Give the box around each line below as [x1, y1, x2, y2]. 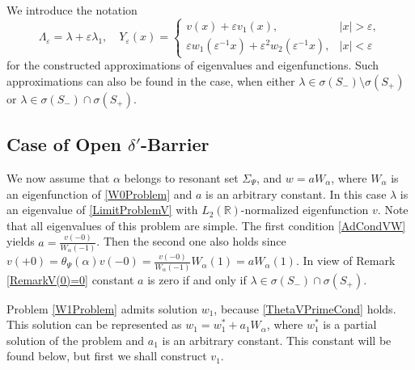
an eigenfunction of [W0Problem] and [6, 185, 193, 202]
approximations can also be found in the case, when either [6, 72, 295, 89]
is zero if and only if [147, 271, 247, 288]
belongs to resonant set [124, 169, 239, 186]
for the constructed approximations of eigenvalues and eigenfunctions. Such [6, 57, 379, 74]
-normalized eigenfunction [240, 201, 369, 218]
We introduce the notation [6, 2, 138, 18]
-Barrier [140, 132, 210, 157]
